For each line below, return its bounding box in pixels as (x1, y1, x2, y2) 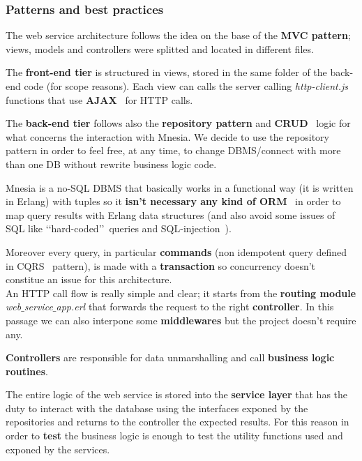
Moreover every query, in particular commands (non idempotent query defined (6, 244, 347, 259)
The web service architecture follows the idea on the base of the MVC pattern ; (6, 28, 351, 43)
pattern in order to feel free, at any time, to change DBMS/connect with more (6, 143, 341, 158)
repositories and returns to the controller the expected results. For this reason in (6, 414, 349, 429)
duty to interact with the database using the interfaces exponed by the (6, 400, 308, 415)
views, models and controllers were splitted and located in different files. (6, 41, 314, 56)
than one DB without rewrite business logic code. (6, 156, 217, 171)
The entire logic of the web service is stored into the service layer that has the (6, 387, 348, 402)
